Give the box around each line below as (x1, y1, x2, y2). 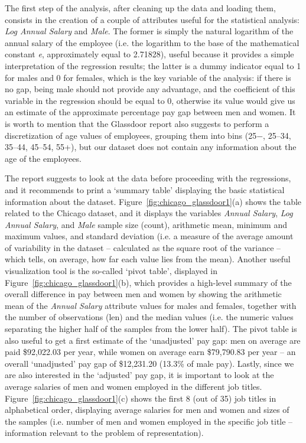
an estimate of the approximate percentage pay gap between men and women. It (5, 106, 296, 118)
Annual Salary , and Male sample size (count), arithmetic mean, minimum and (5, 218, 287, 230)
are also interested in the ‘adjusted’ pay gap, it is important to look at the (5, 369, 274, 381)
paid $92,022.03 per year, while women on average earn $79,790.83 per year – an (5, 346, 296, 358)
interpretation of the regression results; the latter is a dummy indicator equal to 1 (5, 59, 301, 71)
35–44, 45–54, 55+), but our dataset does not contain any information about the (5, 141, 297, 153)
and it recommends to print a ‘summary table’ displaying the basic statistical (5, 183, 285, 196)
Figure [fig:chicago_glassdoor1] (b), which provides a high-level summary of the (5, 276, 292, 288)
